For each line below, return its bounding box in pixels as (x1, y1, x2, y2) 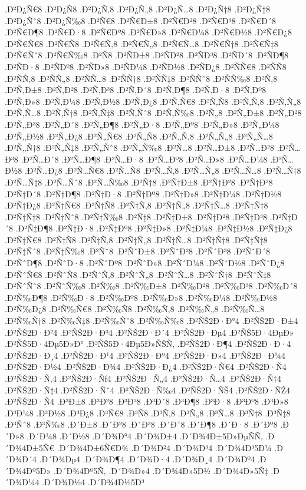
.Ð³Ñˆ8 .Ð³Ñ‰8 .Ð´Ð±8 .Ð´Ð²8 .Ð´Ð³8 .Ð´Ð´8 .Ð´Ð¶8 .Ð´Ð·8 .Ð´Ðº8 (5, 418, 278, 431)
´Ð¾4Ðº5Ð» (5, 464, 51, 476)
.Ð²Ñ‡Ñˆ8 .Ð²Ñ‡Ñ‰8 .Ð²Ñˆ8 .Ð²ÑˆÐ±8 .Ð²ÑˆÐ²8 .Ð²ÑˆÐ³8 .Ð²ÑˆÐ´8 (5, 245, 270, 257)
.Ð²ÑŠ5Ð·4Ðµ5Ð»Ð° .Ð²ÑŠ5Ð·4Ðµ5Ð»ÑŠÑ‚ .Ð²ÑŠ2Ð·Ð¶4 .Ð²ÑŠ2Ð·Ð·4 (5, 337, 291, 350)
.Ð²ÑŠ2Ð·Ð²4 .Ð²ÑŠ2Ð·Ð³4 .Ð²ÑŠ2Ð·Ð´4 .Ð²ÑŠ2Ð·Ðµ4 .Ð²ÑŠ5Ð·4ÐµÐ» (5, 326, 294, 338)
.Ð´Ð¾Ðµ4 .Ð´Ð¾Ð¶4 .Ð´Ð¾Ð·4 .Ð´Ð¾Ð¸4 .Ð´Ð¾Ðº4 (39, 453, 255, 465)
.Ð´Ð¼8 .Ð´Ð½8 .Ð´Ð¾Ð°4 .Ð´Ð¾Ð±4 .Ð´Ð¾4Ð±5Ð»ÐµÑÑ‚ (27, 429, 263, 442)
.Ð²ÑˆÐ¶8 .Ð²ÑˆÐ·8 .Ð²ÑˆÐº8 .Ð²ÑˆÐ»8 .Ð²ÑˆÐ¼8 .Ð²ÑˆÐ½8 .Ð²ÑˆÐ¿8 (5, 257, 285, 269)
